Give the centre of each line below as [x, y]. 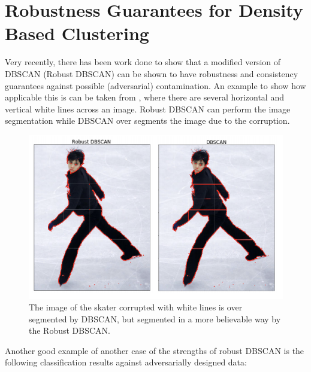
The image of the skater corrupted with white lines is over [136, 307]
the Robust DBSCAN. [70, 330]
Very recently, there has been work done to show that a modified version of [143, 62]
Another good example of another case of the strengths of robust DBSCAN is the [155, 350]
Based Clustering [77, 33]
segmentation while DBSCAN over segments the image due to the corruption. [147, 121]
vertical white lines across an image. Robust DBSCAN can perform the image [148, 109]
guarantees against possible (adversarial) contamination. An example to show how [155, 85]
